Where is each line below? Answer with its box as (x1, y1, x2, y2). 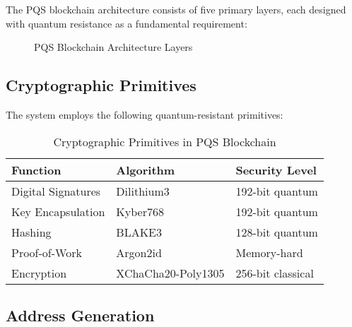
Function (11, 161, 61, 178)
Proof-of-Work (11, 244, 82, 261)
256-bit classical (235, 264, 314, 281)
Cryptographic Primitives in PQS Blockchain (53, 133, 276, 150)
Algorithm (116, 161, 175, 178)
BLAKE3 (116, 223, 163, 240)
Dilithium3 (116, 182, 170, 199)
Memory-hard (235, 244, 303, 261)
